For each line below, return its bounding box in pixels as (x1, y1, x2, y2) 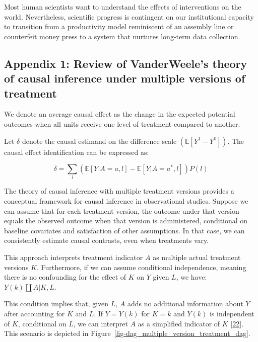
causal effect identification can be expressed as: (4, 146, 149, 157)
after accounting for (4, 308, 65, 318)
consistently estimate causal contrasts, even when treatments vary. (4, 235, 209, 245)
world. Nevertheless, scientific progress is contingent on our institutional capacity (4, 11, 254, 22)
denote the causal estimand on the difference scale (22, 135, 177, 146)
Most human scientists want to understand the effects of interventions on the (4, 2, 241, 12)
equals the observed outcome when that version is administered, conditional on (4, 215, 248, 226)
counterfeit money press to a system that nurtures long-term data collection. (4, 31, 240, 41)
